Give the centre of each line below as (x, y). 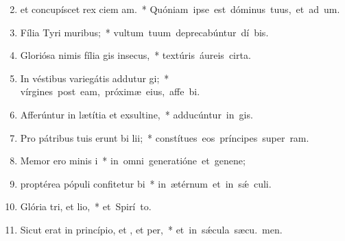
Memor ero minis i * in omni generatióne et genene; (133, 161)
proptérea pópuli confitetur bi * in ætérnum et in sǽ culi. (146, 183)
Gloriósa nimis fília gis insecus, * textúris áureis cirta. (135, 55)
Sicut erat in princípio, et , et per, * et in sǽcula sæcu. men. (151, 229)
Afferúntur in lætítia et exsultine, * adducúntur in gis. (136, 114)
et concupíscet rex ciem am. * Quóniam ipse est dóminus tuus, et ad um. (180, 9)
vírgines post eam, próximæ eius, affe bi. (110, 91)
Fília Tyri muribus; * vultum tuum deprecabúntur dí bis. (144, 32)
